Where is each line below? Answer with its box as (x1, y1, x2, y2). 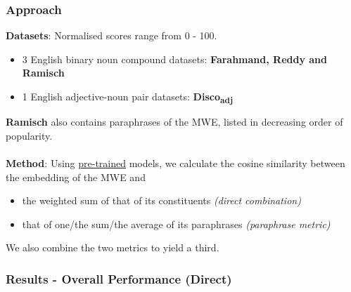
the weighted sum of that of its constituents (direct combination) (22, 193, 301, 208)
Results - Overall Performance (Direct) (6, 270, 232, 287)
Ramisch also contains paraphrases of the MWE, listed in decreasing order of (6, 114, 343, 129)
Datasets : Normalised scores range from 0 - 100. (6, 28, 217, 43)
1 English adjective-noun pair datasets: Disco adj (22, 89, 233, 105)
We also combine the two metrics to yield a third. (6, 240, 219, 255)
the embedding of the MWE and (6, 169, 146, 184)
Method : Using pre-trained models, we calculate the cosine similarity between (6, 155, 345, 170)
